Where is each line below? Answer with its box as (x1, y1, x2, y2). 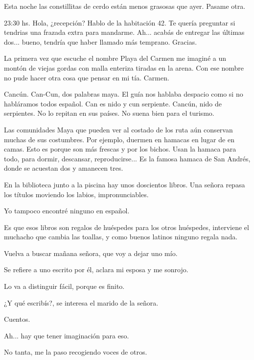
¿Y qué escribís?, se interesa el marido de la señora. (4, 297, 159, 308)
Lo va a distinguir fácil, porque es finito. (4, 281, 125, 291)
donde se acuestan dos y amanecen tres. (4, 163, 123, 173)
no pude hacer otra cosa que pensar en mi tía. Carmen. (4, 72, 169, 82)
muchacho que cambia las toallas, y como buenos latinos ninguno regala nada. (4, 231, 238, 242)
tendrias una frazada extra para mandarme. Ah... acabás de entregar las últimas (4, 27, 245, 37)
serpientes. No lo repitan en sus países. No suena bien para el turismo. (4, 108, 214, 118)
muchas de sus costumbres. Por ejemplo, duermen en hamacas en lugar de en (4, 134, 234, 144)
